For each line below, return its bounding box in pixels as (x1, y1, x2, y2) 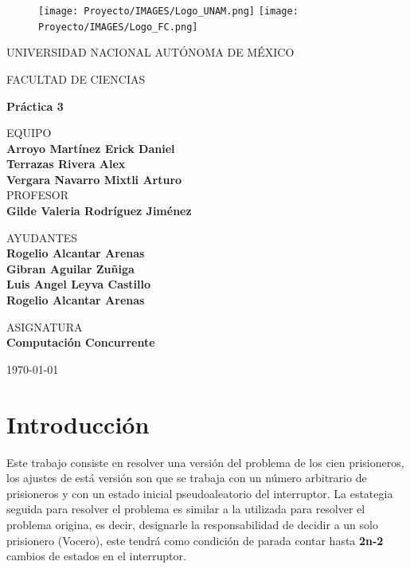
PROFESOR (6, 186, 68, 203)
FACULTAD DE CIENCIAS (6, 70, 146, 87)
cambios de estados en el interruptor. (6, 547, 186, 564)
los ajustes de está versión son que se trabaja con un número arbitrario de (6, 469, 367, 486)
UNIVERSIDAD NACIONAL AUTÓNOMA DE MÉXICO (6, 44, 295, 61)
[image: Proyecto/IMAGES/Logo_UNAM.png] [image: (38, 6, 299, 17)
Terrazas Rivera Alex (6, 155, 126, 172)
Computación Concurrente (6, 334, 155, 351)
